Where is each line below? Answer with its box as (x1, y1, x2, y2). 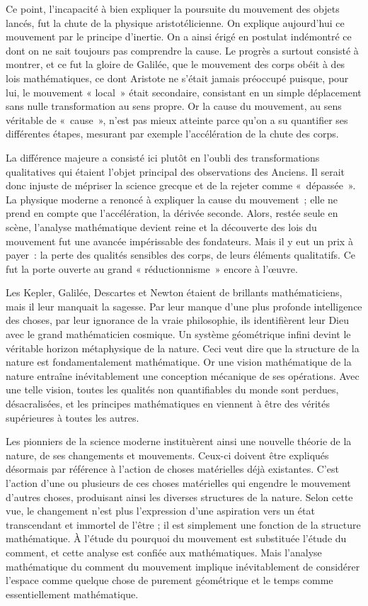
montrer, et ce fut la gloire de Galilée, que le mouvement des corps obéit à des (6, 57, 345, 72)
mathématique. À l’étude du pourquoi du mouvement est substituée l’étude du (6, 531, 347, 546)
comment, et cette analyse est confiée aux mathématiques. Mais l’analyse (6, 544, 322, 559)
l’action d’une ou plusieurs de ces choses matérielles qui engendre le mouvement (6, 476, 351, 490)
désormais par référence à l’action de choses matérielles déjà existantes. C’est (6, 461, 339, 476)
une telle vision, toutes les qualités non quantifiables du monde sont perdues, (6, 382, 339, 397)
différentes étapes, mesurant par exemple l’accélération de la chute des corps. (6, 126, 339, 141)
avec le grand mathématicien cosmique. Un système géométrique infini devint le (6, 327, 351, 342)
